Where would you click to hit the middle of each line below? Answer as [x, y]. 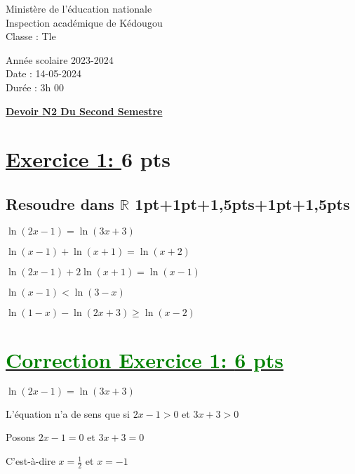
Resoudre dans [60, 203]
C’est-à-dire [31, 461]
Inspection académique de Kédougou [84, 22]
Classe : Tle [31, 36]
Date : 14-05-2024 [43, 73]
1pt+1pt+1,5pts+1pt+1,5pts [242, 203]
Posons [20, 437]
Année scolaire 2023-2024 [60, 59]
